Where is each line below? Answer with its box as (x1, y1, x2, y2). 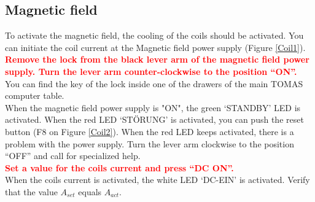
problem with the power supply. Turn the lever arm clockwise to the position (5, 137, 294, 150)
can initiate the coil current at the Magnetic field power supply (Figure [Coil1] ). (5, 41, 306, 53)
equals (78, 185, 102, 198)
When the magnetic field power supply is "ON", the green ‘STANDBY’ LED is (5, 101, 301, 114)
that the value (5, 185, 58, 198)
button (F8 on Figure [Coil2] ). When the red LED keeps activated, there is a (5, 125, 294, 138)
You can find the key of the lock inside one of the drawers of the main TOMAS (5, 77, 303, 90)
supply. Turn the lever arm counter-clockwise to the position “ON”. (5, 64, 297, 77)
